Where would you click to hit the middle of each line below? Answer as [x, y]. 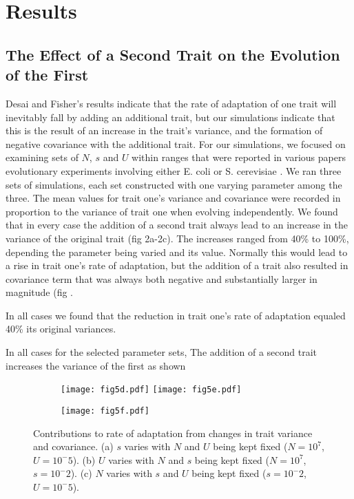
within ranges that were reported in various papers [239, 157]
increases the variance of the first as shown [96, 365]
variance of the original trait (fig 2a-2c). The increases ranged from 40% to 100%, [177, 238]
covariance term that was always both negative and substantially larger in [162, 278]
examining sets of [42, 157]
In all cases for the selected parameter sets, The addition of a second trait [162, 352]
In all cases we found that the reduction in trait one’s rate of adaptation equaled [176, 315]
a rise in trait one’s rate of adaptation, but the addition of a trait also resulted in [177, 265]
